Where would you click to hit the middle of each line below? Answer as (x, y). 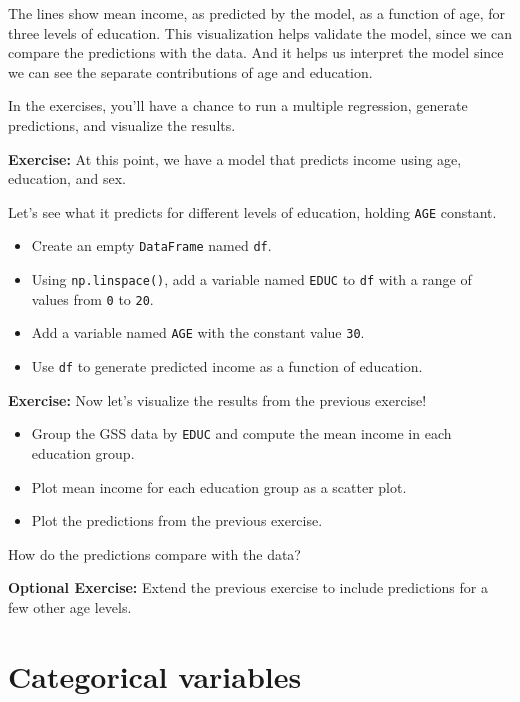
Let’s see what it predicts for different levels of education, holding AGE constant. (252, 211)
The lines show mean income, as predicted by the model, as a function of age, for (256, 13)
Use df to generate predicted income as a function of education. (227, 366)
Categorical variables (155, 675)
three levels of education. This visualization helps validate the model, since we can (260, 32)
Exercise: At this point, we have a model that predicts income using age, (235, 158)
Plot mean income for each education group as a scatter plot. (219, 486)
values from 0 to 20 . (92, 298)
